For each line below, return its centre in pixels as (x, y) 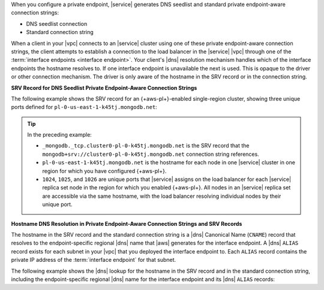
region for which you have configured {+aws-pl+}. (104, 171)
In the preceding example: (60, 135)
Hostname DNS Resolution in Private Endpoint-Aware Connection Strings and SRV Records (127, 223)
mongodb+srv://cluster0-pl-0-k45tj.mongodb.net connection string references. (151, 154)
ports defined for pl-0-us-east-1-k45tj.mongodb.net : (84, 107)
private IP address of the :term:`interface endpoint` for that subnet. (94, 260)
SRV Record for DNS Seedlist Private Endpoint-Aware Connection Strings (104, 87)
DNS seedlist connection (57, 23)
